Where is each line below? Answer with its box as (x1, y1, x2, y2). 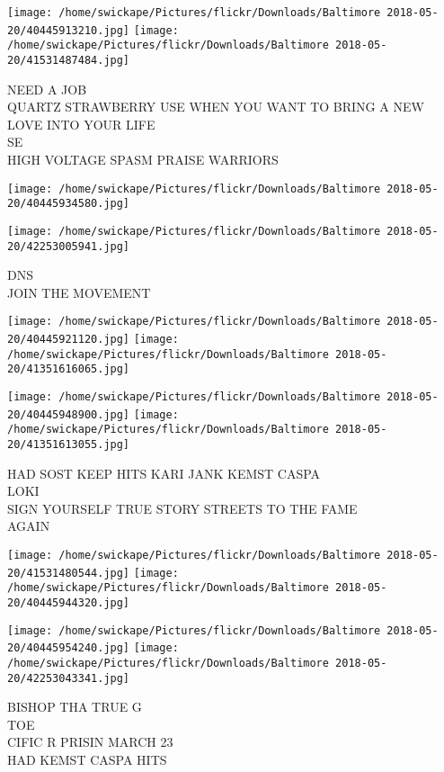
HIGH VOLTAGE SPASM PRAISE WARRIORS (7, 150, 279, 168)
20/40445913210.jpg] (7, 23, 130, 37)
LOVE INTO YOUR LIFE (7, 114, 155, 133)
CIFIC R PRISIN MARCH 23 (7, 732, 173, 751)
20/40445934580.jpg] (7, 197, 130, 211)
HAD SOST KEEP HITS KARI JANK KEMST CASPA (7, 463, 321, 482)
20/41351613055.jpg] (7, 438, 130, 451)
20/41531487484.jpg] (7, 53, 130, 67)
